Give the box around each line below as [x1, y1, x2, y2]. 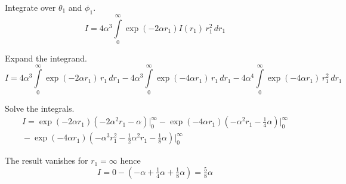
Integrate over [5, 1, 56, 13]
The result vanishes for [5, 154, 88, 167]
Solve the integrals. [5, 102, 75, 114]
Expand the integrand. [5, 51, 87, 64]
